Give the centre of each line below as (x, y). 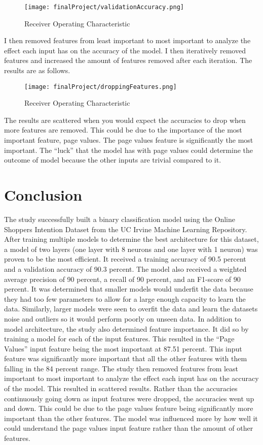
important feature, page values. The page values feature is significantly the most (129, 140)
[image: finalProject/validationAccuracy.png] (104, 7)
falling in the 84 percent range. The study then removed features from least (121, 368)
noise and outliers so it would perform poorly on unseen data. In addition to (123, 318)
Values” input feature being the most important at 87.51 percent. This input (123, 348)
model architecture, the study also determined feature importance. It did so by (126, 328)
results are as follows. (37, 70)
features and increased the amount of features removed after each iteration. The (128, 60)
